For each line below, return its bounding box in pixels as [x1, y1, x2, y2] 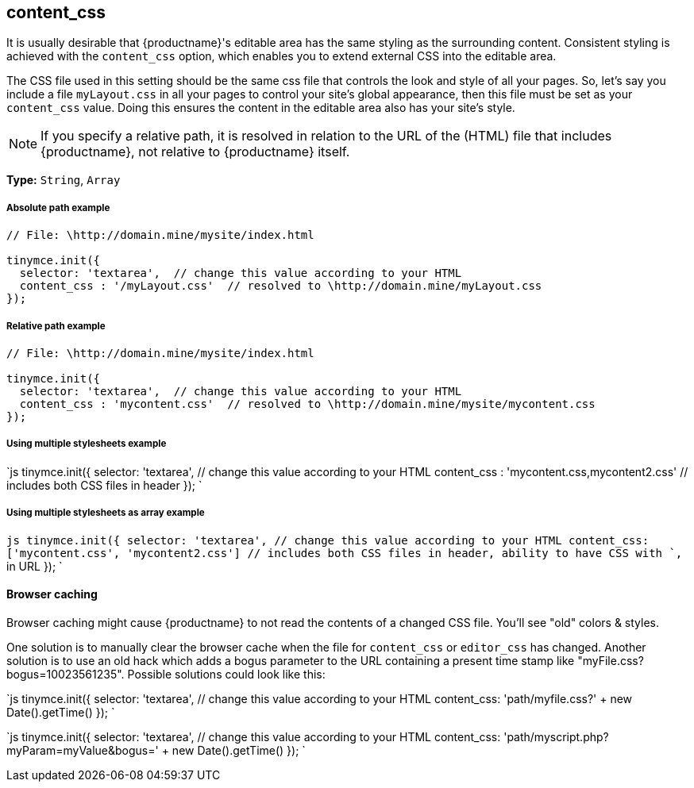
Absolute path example [6, 202, 110, 213]
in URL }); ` [6, 559, 63, 573]
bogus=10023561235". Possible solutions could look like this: [6, 667, 326, 681]
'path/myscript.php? [503, 729, 609, 744]
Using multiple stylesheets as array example [6, 507, 205, 519]
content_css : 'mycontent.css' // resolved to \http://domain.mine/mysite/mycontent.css [19, 397, 596, 410]
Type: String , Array [6, 173, 121, 187]
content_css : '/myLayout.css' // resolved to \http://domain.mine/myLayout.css [19, 279, 542, 293]
